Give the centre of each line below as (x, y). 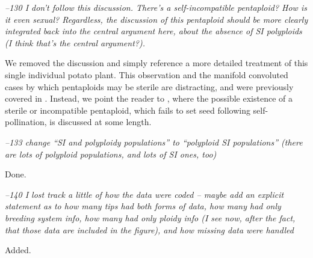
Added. (18, 250)
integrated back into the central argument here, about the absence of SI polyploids (153, 31)
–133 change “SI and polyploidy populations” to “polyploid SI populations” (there (154, 142)
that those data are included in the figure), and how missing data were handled (149, 229)
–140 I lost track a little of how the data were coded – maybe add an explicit (144, 194)
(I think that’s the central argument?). (75, 42)
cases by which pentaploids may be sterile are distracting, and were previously (149, 86)
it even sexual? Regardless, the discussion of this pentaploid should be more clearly (156, 19)
